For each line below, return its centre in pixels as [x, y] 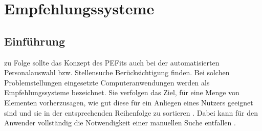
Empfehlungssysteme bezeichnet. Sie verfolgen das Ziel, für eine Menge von [122, 92]
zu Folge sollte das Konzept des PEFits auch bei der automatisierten [112, 62]
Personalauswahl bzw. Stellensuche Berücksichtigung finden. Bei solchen [117, 72]
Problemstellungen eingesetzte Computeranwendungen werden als [107, 82]
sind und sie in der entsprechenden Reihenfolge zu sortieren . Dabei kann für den [131, 112]
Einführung [35, 41]
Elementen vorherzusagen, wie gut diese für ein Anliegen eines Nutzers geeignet [129, 102]
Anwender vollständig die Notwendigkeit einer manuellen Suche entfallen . [120, 123]
